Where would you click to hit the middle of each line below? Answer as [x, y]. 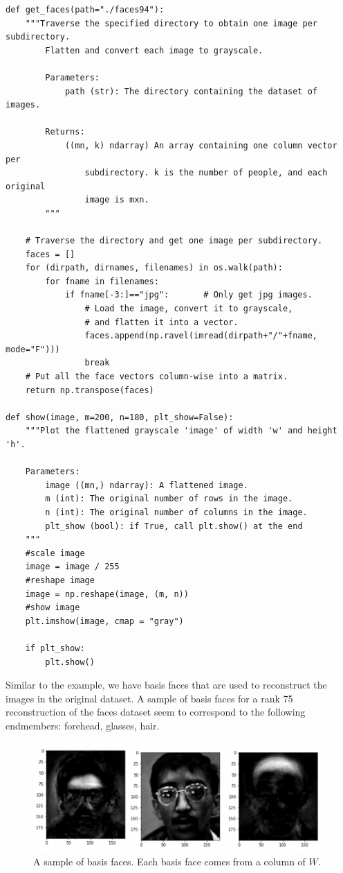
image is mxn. [117, 200]
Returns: [65, 132]
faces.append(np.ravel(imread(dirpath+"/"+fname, [201, 336]
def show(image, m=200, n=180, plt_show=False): [120, 417]
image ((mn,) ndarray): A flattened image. [147, 485]
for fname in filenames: [102, 281]
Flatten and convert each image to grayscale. [154, 50]
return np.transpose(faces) [90, 390]
